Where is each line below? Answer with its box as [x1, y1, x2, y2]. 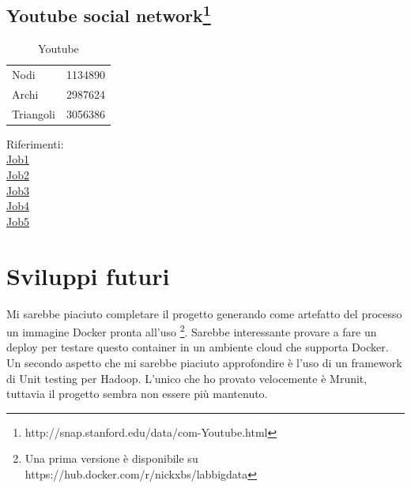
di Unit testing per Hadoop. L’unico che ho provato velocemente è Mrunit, [6, 370, 368, 386]
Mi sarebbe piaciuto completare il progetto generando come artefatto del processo [6, 305, 402, 321]
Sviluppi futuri [6, 259, 170, 291]
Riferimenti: [6, 135, 64, 152]
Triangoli [12, 105, 55, 122]
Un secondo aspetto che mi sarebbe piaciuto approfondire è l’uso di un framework [6, 354, 402, 370]
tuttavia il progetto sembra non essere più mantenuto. [6, 385, 268, 402]
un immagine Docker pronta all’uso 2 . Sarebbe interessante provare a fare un [6, 321, 377, 340]
